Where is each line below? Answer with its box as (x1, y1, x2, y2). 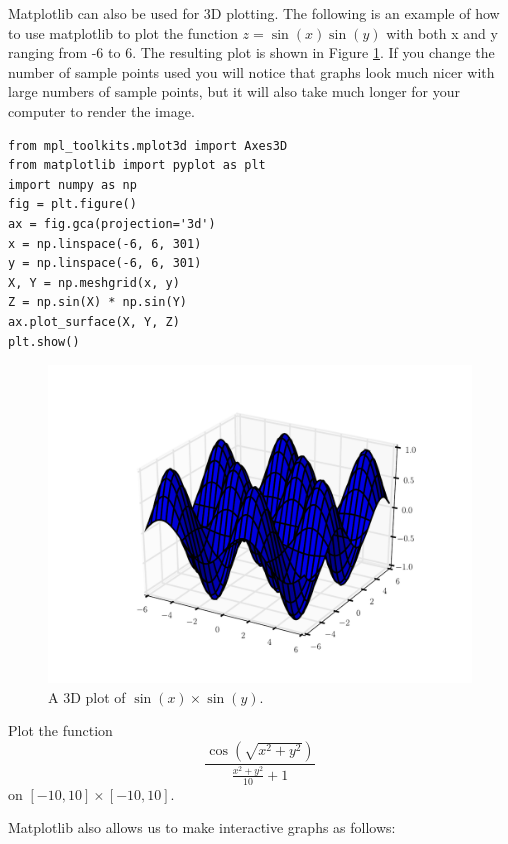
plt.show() (8, 334, 80, 349)
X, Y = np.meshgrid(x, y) (8, 275, 180, 290)
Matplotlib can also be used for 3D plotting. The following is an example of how (8, 3, 500, 23)
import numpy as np (8, 177, 137, 192)
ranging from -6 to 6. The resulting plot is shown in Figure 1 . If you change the (8, 42, 495, 63)
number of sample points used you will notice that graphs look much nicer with (8, 61, 495, 82)
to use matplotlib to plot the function (8, 22, 238, 43)
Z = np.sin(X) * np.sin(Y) (8, 295, 187, 310)
